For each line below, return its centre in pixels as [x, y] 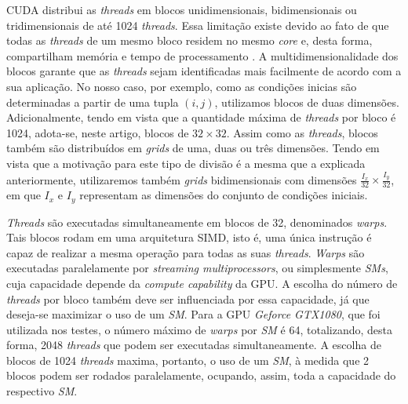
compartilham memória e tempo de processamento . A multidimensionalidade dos [202, 55]
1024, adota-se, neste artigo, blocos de [98, 132]
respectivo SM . [42, 391]
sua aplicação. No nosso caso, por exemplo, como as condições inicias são [182, 86]
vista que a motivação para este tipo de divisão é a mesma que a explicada [186, 163]
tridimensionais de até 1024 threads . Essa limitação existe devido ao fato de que [198, 25]
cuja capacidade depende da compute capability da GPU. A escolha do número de [202, 283]
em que [24, 195]
